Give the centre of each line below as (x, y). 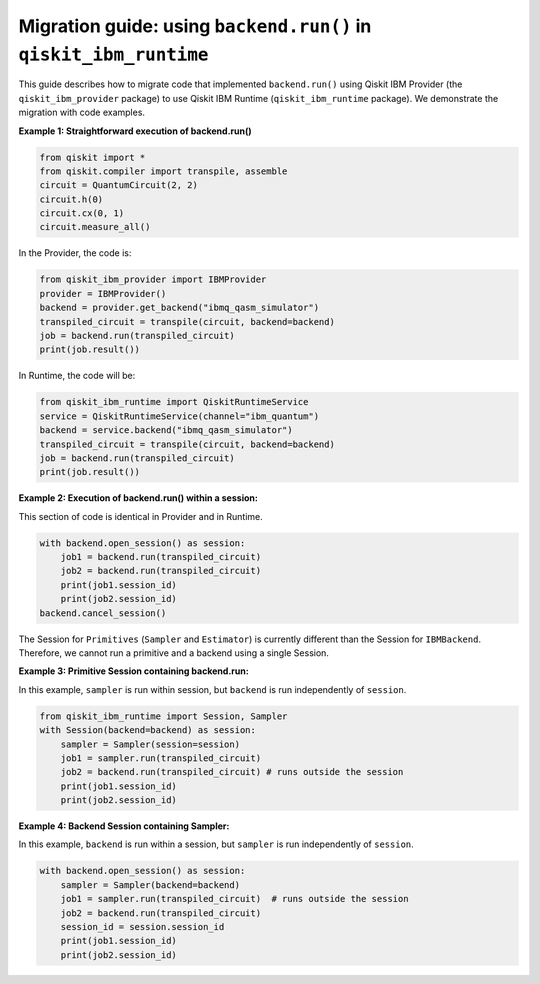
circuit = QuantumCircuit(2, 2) (119, 185)
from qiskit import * (92, 157)
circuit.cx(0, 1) (82, 213)
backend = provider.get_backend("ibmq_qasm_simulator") (179, 308)
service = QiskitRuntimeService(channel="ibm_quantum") (179, 416)
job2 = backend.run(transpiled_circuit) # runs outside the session (232, 772)
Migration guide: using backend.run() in (195, 26)
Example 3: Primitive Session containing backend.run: (133, 671)
